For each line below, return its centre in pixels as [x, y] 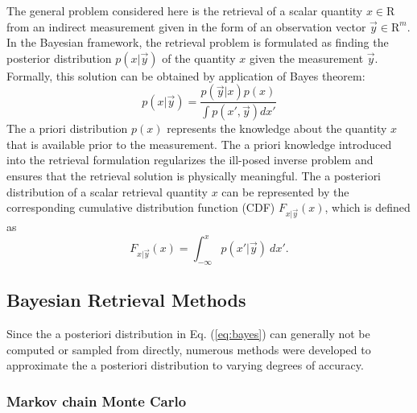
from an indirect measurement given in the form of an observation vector [186, 26]
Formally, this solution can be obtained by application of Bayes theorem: [186, 75]
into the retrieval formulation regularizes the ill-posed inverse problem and [190, 160]
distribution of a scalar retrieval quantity [107, 191]
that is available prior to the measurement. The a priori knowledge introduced [199, 144]
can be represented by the [285, 191]
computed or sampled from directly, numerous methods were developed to [189, 349]
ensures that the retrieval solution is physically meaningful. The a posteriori [194, 176]
